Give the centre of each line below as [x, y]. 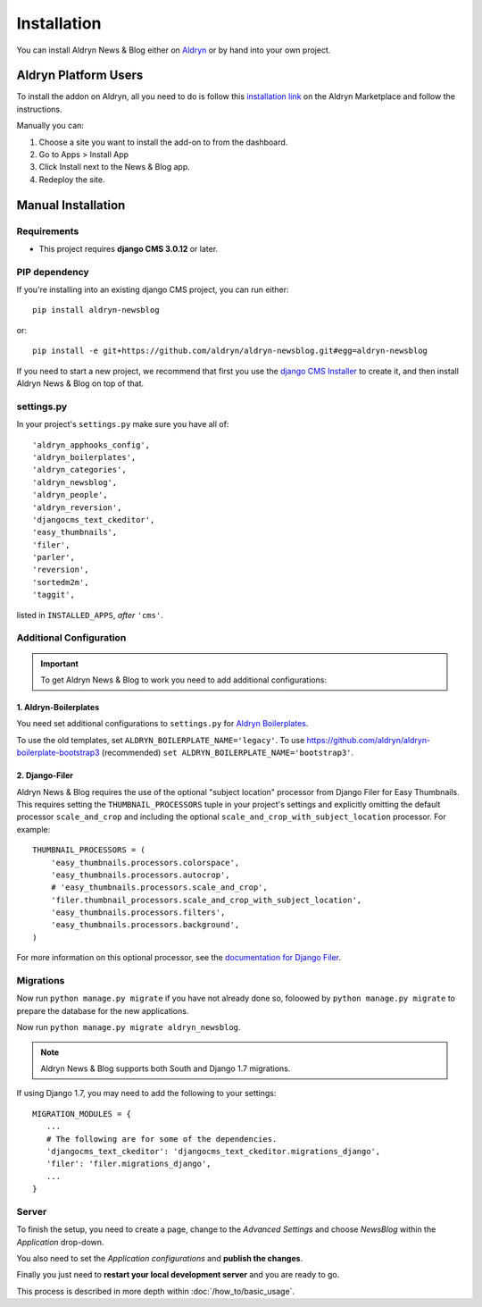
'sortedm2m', [61, 582]
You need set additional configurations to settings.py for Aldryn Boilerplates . [162, 724]
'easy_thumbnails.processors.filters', [138, 913]
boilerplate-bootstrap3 [58, 753]
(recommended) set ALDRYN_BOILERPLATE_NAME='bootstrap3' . [228, 753]
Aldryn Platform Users [80, 75]
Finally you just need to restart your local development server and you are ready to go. [178, 1275]
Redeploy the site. [72, 180]
